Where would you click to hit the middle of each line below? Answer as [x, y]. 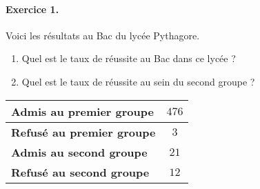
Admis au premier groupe [82, 111]
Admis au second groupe [79, 152]
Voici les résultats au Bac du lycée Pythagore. [103, 35]
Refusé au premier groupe [83, 132]
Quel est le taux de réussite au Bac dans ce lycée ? [129, 58]
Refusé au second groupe [80, 172]
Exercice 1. [32, 9]
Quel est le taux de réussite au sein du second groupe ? [138, 81]
